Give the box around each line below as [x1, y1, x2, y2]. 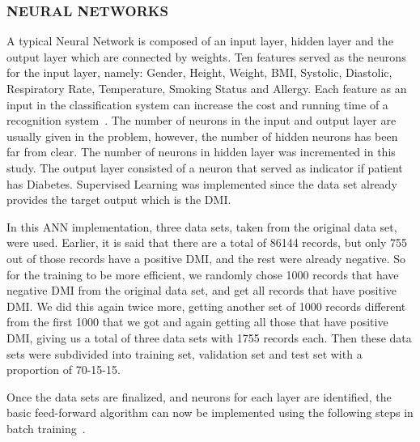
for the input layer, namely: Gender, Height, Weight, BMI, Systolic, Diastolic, [6, 64, 392, 81]
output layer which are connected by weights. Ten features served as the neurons [6, 48, 406, 65]
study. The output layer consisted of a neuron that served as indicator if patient [6, 159, 403, 176]
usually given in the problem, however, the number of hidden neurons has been [6, 127, 398, 144]
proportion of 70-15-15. [6, 361, 121, 378]
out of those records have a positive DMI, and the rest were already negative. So [6, 249, 405, 266]
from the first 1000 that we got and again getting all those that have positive [6, 313, 388, 330]
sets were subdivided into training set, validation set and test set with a [6, 345, 363, 362]
